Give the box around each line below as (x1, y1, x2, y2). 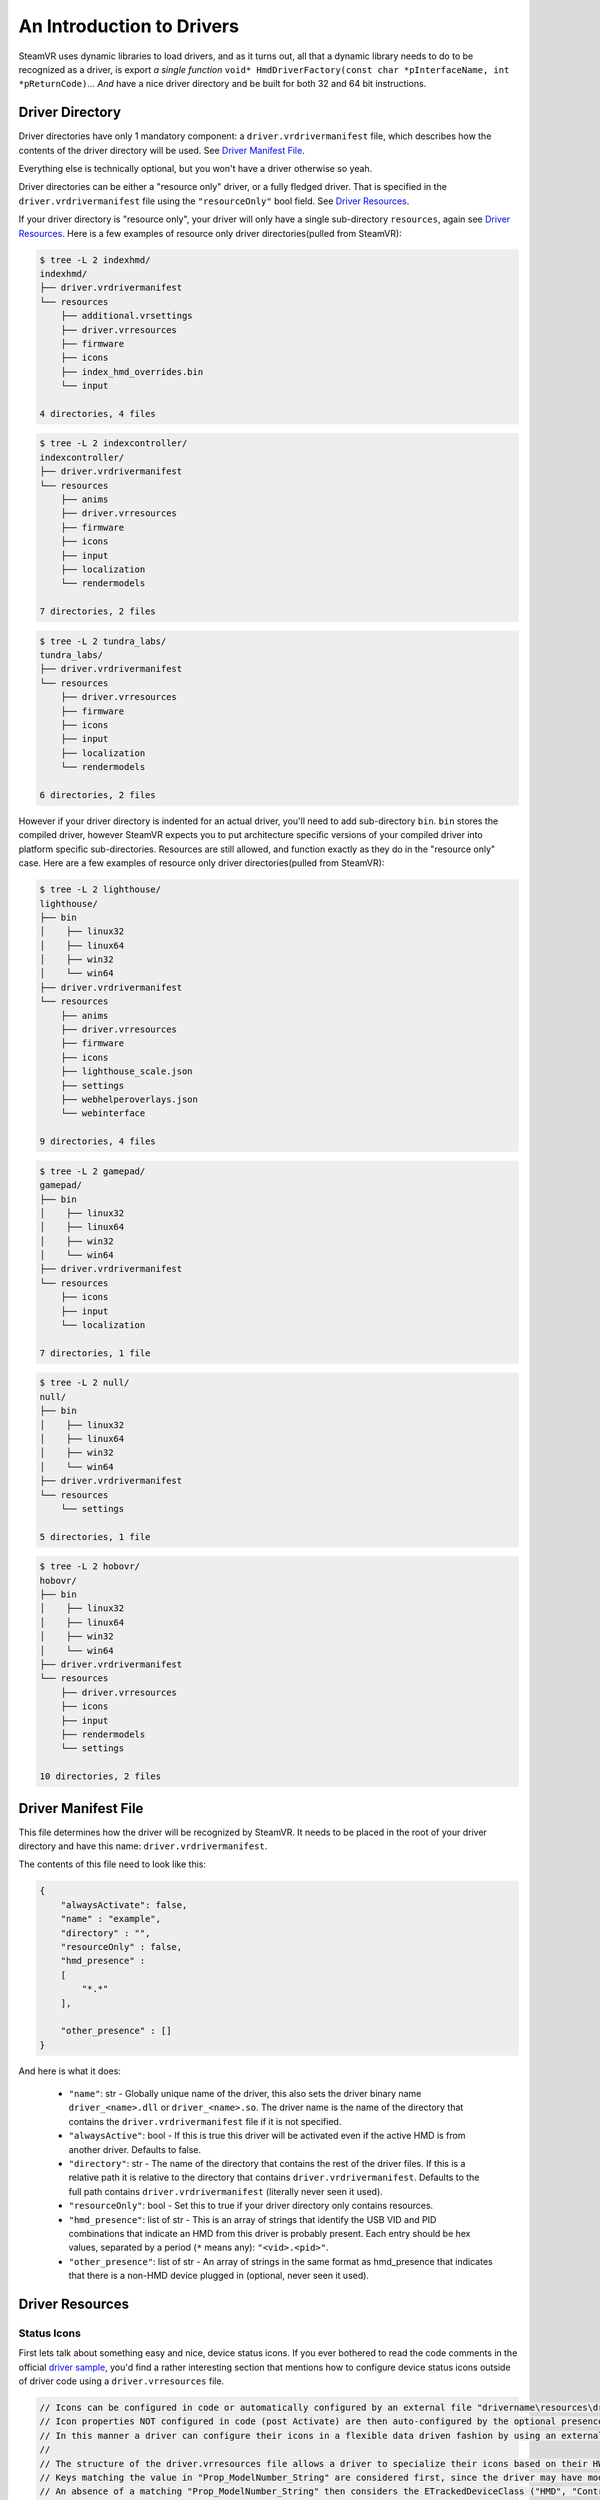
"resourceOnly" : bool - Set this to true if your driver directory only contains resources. (68, 2200, 434, 2212)
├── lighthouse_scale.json (60, 1066, 194, 1077)
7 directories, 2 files (39, 606, 157, 617)
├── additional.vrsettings (60, 310, 194, 322)
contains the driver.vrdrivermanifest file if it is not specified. (68, 2115, 342, 2127)
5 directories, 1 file (39, 1531, 151, 1542)
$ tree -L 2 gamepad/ (39, 1165, 146, 1177)
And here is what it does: (18, 2065, 122, 2077)
